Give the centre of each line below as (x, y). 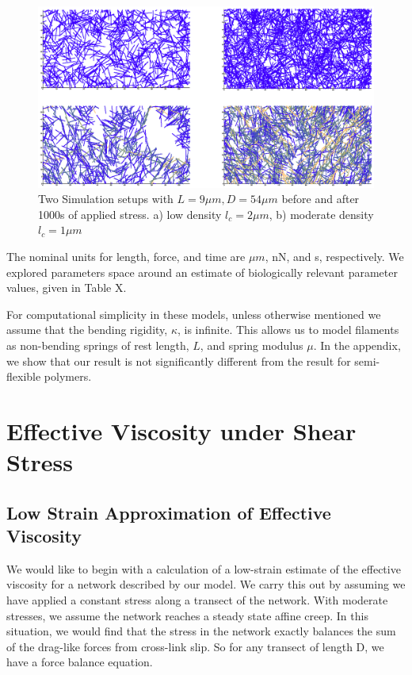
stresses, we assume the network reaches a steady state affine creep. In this (187, 615)
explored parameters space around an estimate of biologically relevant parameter (202, 272)
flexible (24, 376)
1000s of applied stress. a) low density (130, 214)
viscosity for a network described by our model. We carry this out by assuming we (206, 584)
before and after (320, 199)
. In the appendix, (357, 345)
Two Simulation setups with (106, 199)
